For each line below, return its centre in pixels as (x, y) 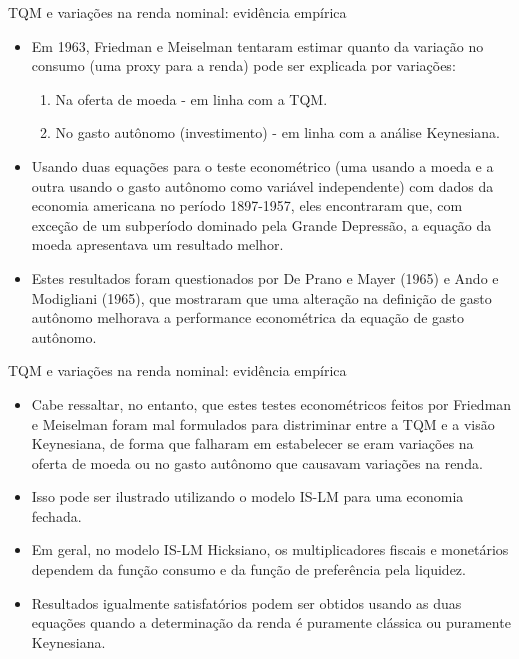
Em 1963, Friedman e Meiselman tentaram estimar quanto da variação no (257, 45)
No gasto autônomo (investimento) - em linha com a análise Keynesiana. (277, 132)
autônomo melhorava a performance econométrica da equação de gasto (248, 317)
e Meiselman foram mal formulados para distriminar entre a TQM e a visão (263, 423)
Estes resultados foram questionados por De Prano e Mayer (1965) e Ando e (265, 277)
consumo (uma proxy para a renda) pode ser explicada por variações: (243, 65)
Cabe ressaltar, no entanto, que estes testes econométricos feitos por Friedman (271, 403)
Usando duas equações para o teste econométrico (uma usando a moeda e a (262, 165)
